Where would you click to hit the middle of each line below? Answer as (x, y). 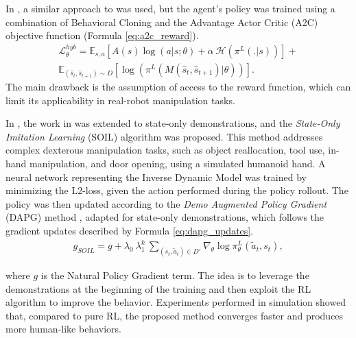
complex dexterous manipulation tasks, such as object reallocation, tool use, (165, 150)
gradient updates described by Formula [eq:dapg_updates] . (130, 230)
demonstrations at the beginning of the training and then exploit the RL (158, 288)
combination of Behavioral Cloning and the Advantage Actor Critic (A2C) (162, 22)
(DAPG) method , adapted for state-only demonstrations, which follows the (165, 217)
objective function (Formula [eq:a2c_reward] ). (102, 35)
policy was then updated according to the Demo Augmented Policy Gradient (166, 203)
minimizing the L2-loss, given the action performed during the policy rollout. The (177, 190)
